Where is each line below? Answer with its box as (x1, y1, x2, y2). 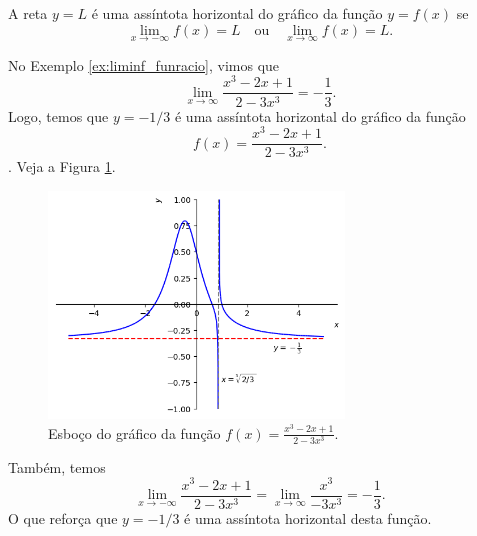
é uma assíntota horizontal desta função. (184, 507, 432, 528)
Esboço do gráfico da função (48, 422, 221, 443)
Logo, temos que (8, 105, 109, 126)
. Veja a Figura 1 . (8, 156, 116, 177)
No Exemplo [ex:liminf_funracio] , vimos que (8, 54, 280, 75)
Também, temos (8, 456, 106, 477)
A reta (8, 3, 48, 23)
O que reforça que (8, 507, 118, 528)
